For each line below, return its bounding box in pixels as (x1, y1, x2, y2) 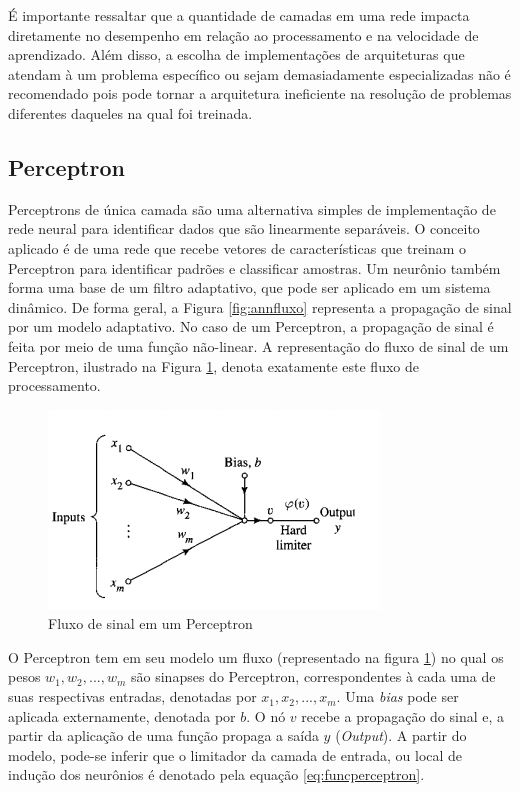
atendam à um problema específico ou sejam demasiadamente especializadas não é (8, 63, 511, 84)
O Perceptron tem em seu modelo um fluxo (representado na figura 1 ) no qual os (8, 646, 504, 667)
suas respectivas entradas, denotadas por (8, 686, 257, 707)
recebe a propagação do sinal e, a (301, 705, 505, 726)
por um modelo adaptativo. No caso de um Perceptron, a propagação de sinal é (8, 316, 494, 337)
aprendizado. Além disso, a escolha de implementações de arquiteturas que (8, 44, 465, 65)
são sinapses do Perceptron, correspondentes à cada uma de (131, 666, 496, 687)
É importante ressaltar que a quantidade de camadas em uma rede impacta (8, 5, 470, 25)
